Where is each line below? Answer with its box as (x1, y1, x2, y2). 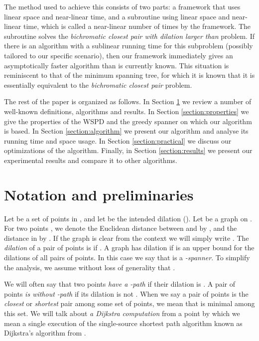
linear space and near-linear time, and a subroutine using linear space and (4, 11, 230, 21)
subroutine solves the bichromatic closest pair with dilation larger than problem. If (4, 30, 255, 41)
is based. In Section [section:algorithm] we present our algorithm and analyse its (4, 126, 249, 136)
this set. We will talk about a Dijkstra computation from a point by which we (4, 308, 240, 318)
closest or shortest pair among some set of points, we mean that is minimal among (4, 298, 255, 309)
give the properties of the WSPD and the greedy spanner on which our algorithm (4, 116, 252, 126)
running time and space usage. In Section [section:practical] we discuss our (4, 135, 232, 146)
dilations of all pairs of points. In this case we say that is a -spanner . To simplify (4, 252, 250, 262)
